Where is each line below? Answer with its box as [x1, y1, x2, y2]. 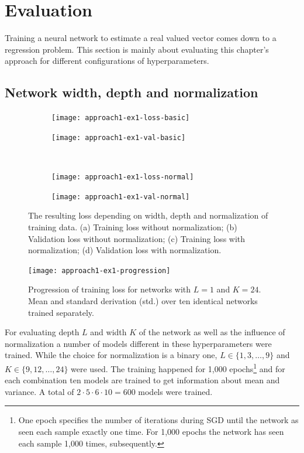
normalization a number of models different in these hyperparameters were [5, 337, 272, 349]
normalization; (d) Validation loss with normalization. [28, 244, 222, 256]
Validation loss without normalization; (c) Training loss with [28, 232, 246, 244]
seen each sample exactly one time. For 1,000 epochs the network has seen [18, 425, 284, 437]
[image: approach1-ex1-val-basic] [51, 133, 186, 142]
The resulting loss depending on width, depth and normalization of [28, 209, 268, 222]
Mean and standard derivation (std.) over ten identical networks [28, 294, 258, 306]
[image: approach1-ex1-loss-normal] [51, 173, 194, 182]
